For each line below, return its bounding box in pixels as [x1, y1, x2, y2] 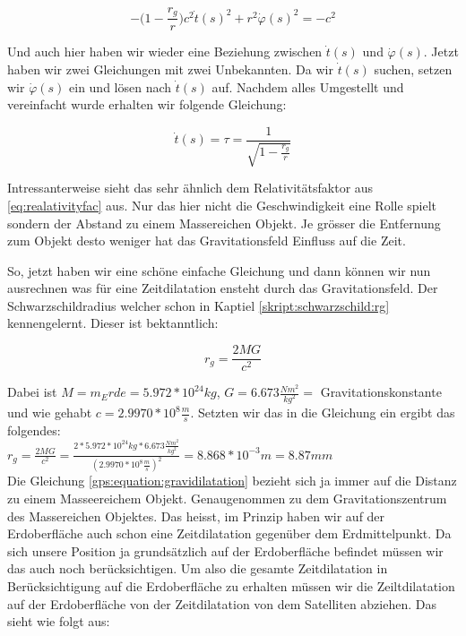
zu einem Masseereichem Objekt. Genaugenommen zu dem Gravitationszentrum [7, 488, 447, 507]
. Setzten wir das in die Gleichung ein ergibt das [190, 403, 455, 421]
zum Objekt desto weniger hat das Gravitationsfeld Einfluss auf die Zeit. [7, 231, 406, 250]
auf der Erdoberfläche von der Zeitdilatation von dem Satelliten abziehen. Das [7, 594, 436, 613]
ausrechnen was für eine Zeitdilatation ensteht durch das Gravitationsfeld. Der [7, 279, 438, 297]
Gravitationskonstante [320, 382, 442, 401]
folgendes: [7, 420, 61, 439]
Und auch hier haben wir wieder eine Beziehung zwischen [7, 42, 323, 61]
